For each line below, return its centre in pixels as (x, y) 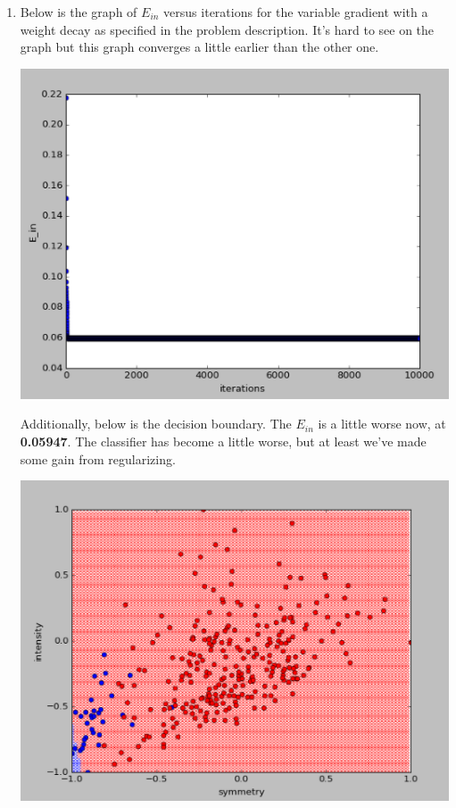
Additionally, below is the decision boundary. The (156, 424)
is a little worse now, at (382, 424)
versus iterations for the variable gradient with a (296, 12)
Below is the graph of (79, 12)
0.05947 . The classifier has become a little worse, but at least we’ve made (223, 441)
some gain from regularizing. (98, 458)
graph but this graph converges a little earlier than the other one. (199, 47)
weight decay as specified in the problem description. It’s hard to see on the (227, 29)
